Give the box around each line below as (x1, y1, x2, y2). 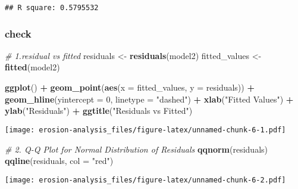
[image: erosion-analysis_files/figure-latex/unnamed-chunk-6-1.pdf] (5, 125, 286, 134)
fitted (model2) (5, 61, 60, 73)
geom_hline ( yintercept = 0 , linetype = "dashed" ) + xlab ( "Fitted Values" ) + (5, 92, 294, 105)
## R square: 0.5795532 (5, 4, 99, 12)
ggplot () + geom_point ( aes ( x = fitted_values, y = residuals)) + (5, 81, 255, 94)
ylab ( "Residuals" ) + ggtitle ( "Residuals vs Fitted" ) (5, 104, 193, 117)
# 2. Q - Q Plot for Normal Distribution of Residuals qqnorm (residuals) (5, 142, 268, 155)
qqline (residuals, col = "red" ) (5, 154, 114, 167)
